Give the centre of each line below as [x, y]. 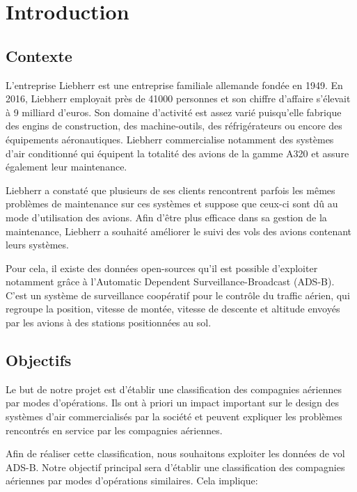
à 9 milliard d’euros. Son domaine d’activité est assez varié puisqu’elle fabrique [174, 112]
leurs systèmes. [37, 245]
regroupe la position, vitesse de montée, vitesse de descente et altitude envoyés [173, 309]
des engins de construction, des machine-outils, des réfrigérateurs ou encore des [174, 126]
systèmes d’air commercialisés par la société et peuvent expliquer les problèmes [174, 416]
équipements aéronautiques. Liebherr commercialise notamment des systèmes [170, 139]
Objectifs [39, 360]
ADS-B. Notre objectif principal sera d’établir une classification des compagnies [175, 467]
